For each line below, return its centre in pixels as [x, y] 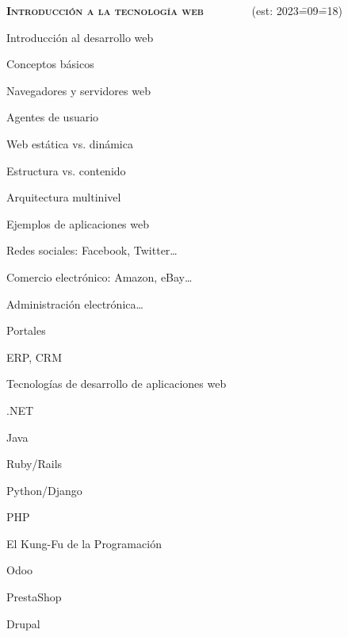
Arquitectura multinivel [64, 197]
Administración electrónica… [75, 303]
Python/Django [44, 490]
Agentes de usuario [53, 117]
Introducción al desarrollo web [80, 37]
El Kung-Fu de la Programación [84, 543]
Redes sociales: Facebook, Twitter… [92, 250]
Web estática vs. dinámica [70, 143]
